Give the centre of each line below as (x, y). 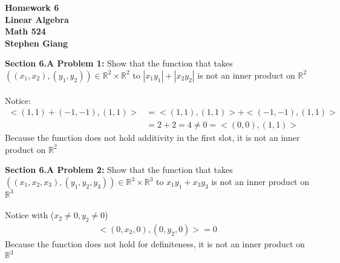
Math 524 (25, 31)
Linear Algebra (37, 19)
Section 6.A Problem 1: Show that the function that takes (119, 63)
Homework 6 (32, 7)
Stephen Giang (37, 43)
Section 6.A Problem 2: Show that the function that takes (119, 170)
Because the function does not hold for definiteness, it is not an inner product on (155, 243)
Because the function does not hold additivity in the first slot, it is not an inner (152, 138)
